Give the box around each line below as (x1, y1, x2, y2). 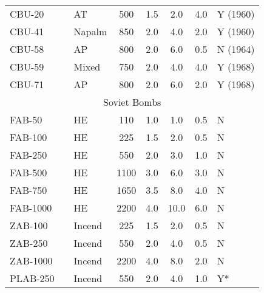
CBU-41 (10, 24, 44, 38)
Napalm (73, 24, 107, 38)
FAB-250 (10, 148, 47, 162)
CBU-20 (10, 7, 44, 21)
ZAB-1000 (10, 253, 53, 267)
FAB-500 (10, 165, 47, 179)
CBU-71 (10, 77, 44, 91)
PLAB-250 (10, 271, 55, 285)
